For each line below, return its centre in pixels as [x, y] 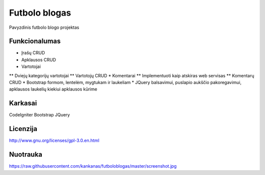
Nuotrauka [26, 155]
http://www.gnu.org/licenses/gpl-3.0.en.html [54, 141]
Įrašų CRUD [33, 53]
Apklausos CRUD [39, 60]
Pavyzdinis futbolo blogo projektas [44, 27]
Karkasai [23, 103]
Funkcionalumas [35, 41]
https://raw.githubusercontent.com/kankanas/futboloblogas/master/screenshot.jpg [93, 166]
